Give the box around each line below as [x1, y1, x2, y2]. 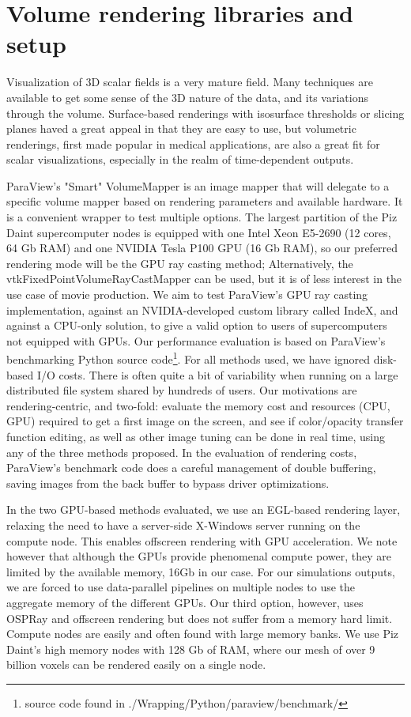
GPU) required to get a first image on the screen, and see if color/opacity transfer [6, 413, 404, 429]
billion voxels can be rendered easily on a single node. [6, 656, 266, 673]
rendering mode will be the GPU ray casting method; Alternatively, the [6, 255, 353, 271]
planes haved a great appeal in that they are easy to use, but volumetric [6, 120, 356, 137]
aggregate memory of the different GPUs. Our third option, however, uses [6, 594, 364, 610]
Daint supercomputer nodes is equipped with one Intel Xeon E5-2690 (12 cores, [6, 224, 391, 240]
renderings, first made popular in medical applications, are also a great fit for [6, 135, 380, 152]
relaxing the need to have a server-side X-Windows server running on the [6, 517, 360, 533]
